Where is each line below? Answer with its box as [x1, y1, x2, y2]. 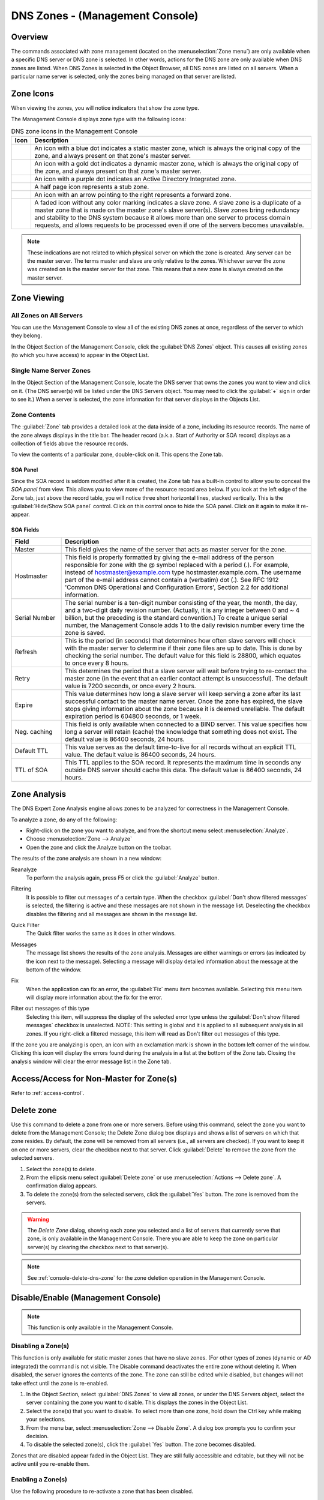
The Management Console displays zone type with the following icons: [11, 115, 186, 122]
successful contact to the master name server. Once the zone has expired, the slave [65, 697, 303, 705]
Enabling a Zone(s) [11, 1475, 67, 1483]
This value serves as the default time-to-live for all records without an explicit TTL [65, 743, 296, 751]
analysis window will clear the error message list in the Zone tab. [11, 1058, 171, 1065]
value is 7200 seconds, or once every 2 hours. [65, 682, 196, 690]
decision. [26, 1432, 49, 1439]
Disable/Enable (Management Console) [11, 1293, 161, 1303]
